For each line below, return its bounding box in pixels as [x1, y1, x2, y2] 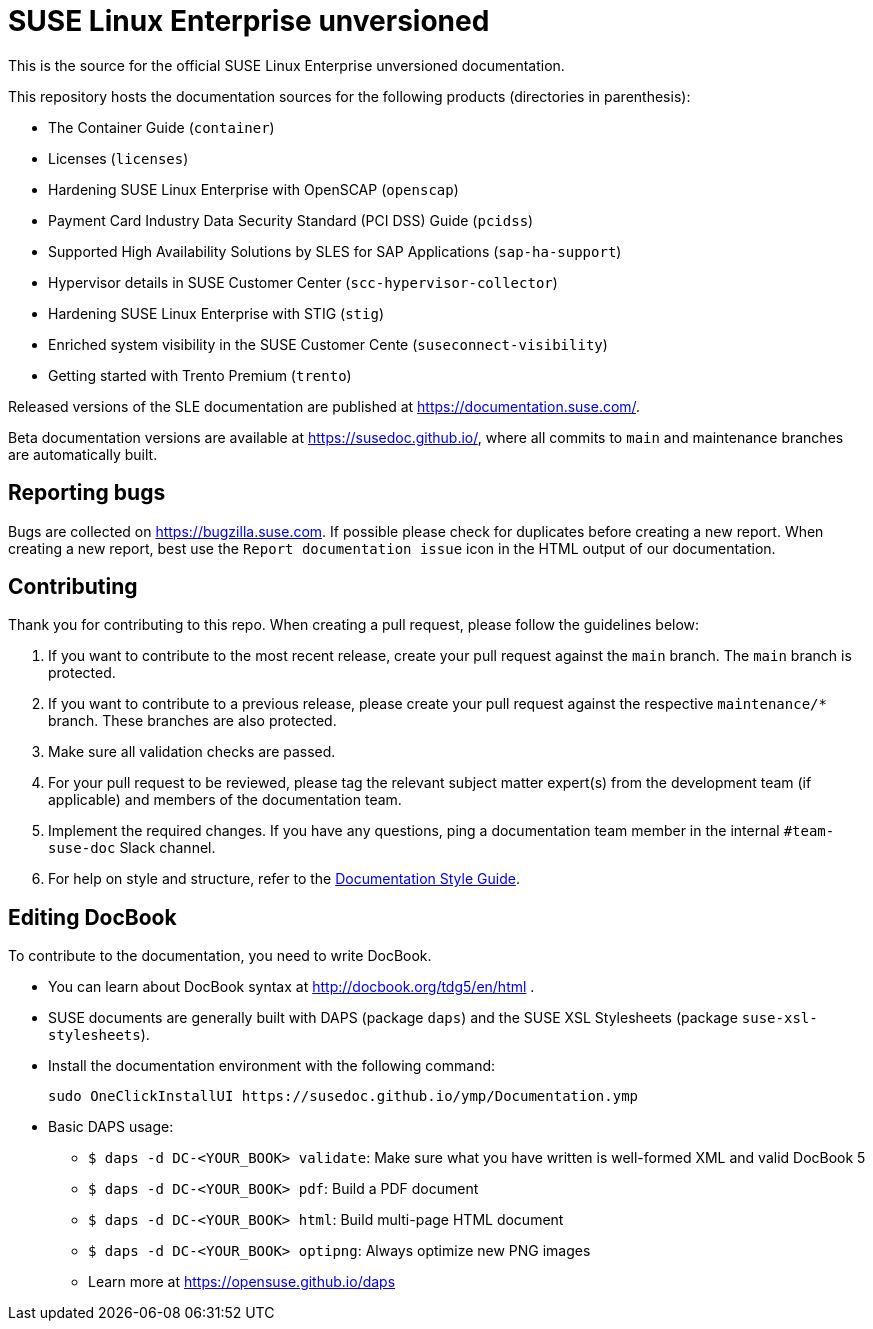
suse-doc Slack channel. [48, 839, 216, 857]
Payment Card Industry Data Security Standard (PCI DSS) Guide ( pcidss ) [48, 211, 534, 229]
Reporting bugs [8, 480, 166, 506]
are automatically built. [8, 445, 158, 463]
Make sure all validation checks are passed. [48, 743, 336, 761]
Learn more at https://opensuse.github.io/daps [88, 1273, 396, 1291]
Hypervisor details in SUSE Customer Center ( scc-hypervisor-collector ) [48, 273, 558, 291]
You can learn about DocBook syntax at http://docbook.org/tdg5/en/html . [48, 978, 535, 996]
